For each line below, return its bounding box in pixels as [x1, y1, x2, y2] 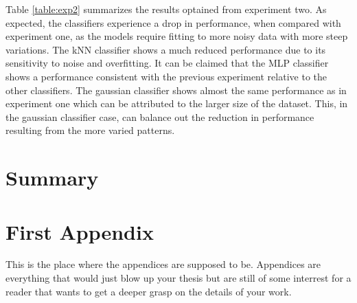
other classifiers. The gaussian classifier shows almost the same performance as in [5, 82, 347, 97]
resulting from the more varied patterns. [5, 123, 175, 137]
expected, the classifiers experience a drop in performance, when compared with [5, 15, 341, 30]
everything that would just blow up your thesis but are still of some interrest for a [5, 271, 352, 285]
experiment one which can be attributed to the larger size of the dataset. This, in [5, 96, 348, 111]
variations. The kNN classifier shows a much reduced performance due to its [5, 42, 326, 56]
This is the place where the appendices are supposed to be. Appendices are [5, 257, 321, 271]
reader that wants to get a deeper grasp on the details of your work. [5, 284, 292, 298]
